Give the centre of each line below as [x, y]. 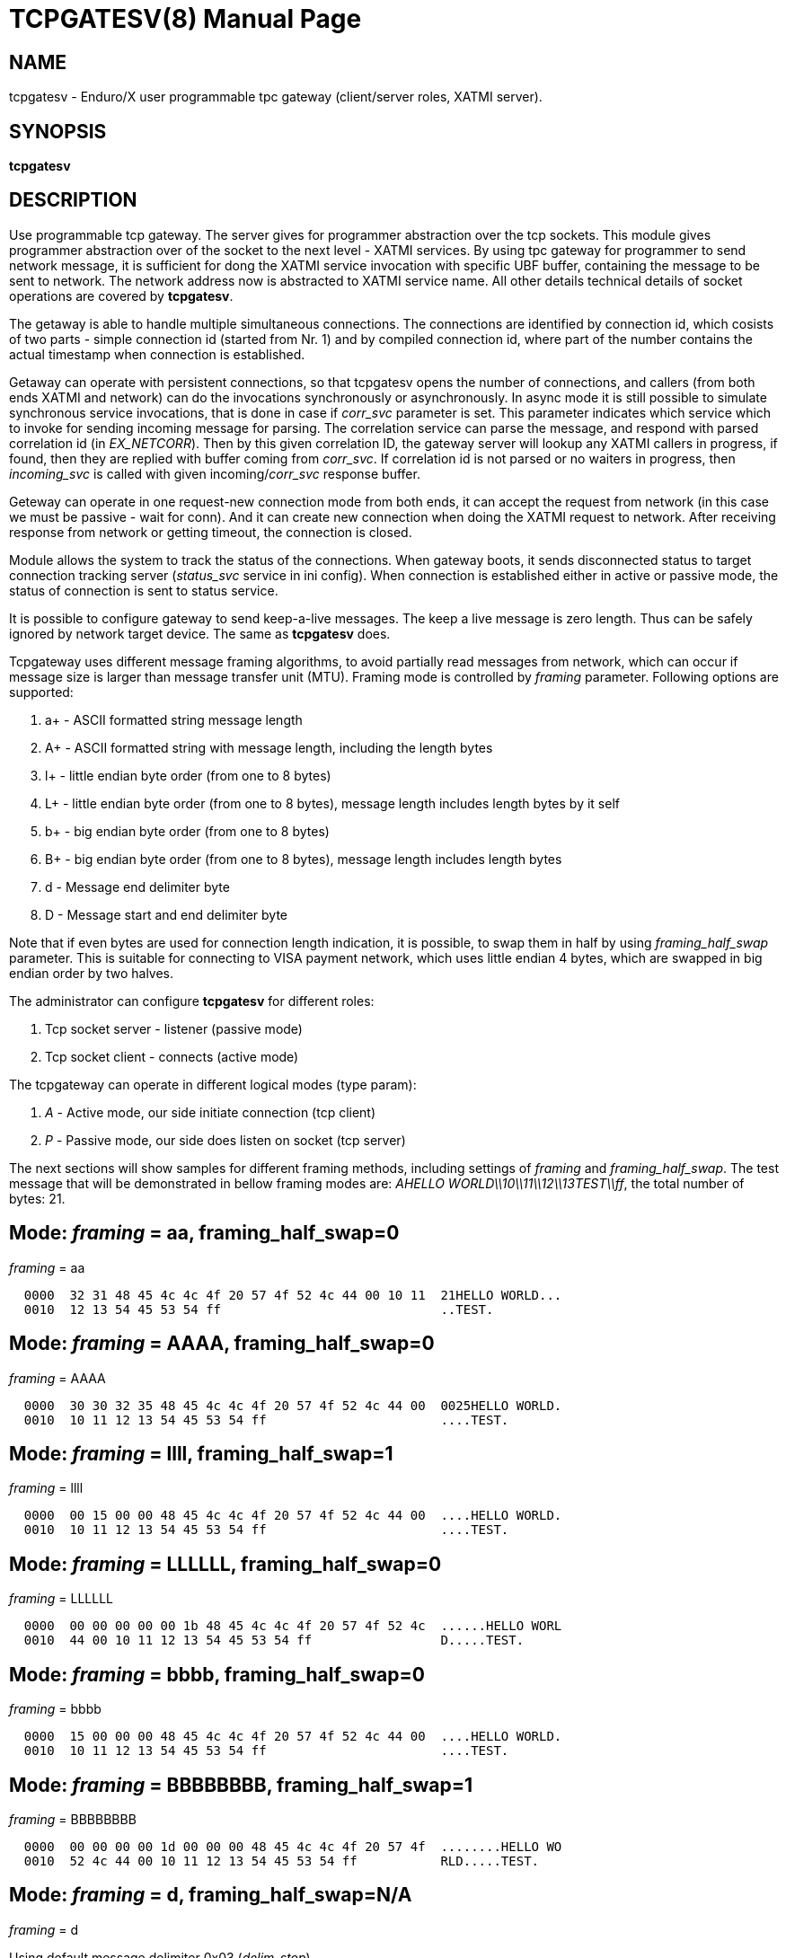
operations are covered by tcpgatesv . [121, 295]
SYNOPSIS [58, 131]
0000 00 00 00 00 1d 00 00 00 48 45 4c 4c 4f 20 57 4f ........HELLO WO [293, 1846]
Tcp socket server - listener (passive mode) [174, 1028]
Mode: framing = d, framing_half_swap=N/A [211, 1895]
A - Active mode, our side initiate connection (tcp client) [211, 1112]
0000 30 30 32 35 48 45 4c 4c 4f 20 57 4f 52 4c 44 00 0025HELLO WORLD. [293, 1405]
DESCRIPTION [73, 200]
